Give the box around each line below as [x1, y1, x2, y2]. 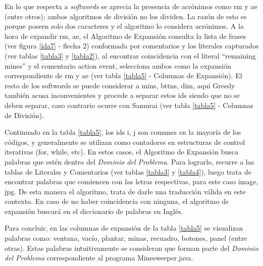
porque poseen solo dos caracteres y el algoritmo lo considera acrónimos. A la [5, 21, 244, 31]
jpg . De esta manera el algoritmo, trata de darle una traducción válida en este [5, 186, 246, 196]
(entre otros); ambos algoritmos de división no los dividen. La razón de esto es [5, 11, 247, 21]
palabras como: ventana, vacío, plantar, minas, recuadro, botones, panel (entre [5, 233, 247, 243]
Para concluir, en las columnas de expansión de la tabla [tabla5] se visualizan [5, 223, 243, 233]
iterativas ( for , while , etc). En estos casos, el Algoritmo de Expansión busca [5, 146, 239, 157]
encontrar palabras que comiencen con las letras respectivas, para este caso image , [5, 176, 258, 187]
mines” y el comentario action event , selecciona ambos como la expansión [5, 60, 231, 71]
